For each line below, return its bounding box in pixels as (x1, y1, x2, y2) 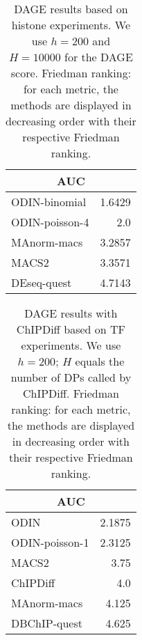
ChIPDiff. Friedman (22, 385, 119, 401)
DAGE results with (24, 305, 118, 321)
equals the (75, 353, 125, 369)
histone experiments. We (11, 17, 131, 33)
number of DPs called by (10, 369, 132, 385)
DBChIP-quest (11, 615, 82, 631)
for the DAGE (64, 49, 133, 65)
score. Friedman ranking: (10, 65, 132, 81)
